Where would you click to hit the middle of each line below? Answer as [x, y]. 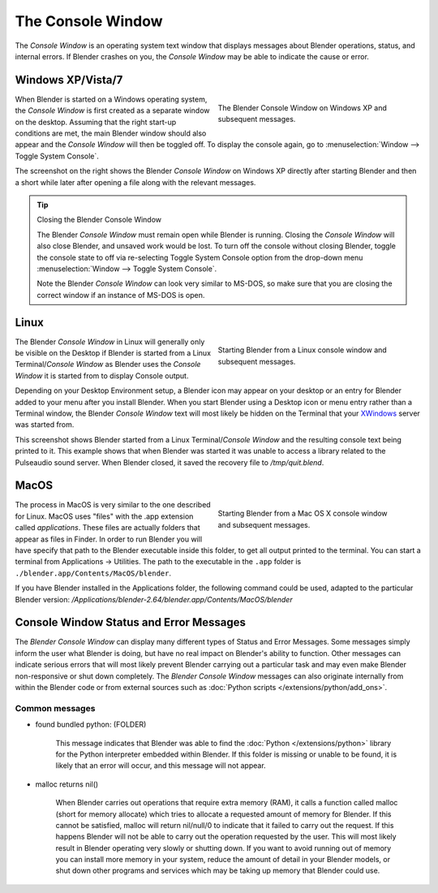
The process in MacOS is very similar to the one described [113, 505]
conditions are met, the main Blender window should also [111, 133]
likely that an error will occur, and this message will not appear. [161, 766]
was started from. [45, 425]
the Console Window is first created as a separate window [112, 110]
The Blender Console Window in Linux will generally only [110, 342]
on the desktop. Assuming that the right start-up [96, 122]
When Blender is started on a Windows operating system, [111, 99]
